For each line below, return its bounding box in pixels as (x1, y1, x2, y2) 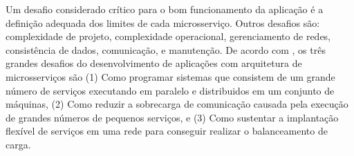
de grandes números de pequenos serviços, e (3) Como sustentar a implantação (6, 110, 339, 124)
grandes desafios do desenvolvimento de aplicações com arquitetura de (6, 56, 302, 70)
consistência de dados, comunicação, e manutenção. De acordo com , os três (6, 42, 326, 57)
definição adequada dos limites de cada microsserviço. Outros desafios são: (6, 15, 320, 30)
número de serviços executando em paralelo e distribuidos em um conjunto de (6, 83, 335, 97)
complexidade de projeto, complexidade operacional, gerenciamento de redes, (6, 29, 331, 43)
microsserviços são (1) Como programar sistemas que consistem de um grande (6, 69, 335, 84)
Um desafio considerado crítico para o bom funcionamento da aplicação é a (6, 2, 324, 16)
